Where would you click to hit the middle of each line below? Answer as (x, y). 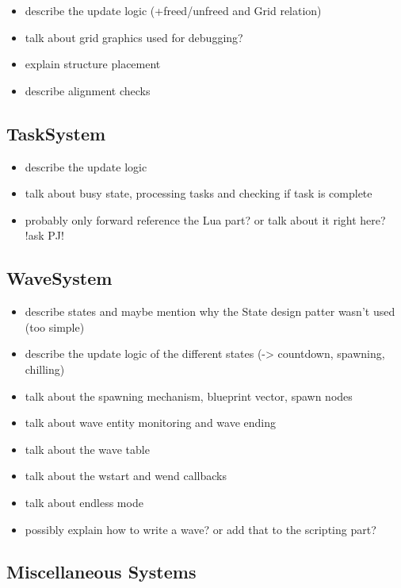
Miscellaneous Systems (101, 572)
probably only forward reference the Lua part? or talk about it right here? (205, 219)
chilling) (45, 369)
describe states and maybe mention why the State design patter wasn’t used (210, 311)
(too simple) (55, 327)
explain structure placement (93, 64)
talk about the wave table (87, 449)
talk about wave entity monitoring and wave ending (151, 423)
